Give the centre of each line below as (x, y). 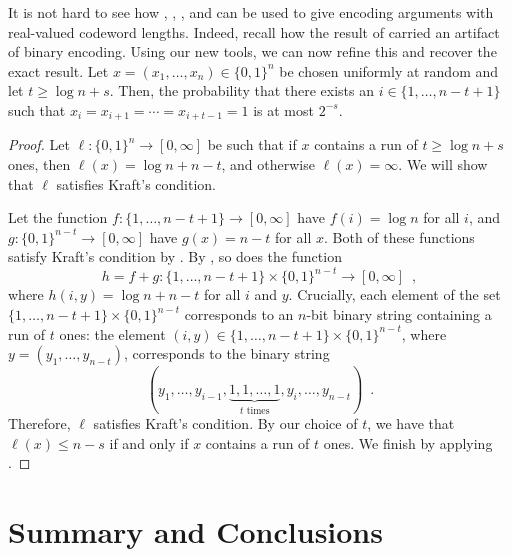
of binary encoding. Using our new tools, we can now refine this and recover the (252, 51)
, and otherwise (268, 164)
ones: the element (112, 333)
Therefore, (39, 423)
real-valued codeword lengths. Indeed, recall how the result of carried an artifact (254, 31)
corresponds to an (239, 314)
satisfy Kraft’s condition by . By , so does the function (175, 256)
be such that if (252, 144)
